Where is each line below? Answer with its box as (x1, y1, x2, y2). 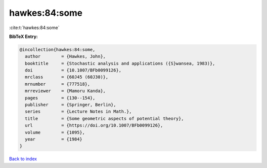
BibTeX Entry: (9, 34, 38, 39)
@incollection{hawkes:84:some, (19, 47, 96, 52)
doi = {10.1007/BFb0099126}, (25, 67, 122, 73)
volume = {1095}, (25, 130, 85, 135)
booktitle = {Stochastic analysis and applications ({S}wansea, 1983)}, (25, 61, 215, 66)
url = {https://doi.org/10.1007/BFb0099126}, (25, 123, 163, 128)
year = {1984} (25, 136, 83, 142)
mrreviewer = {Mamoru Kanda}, (25, 88, 106, 94)
